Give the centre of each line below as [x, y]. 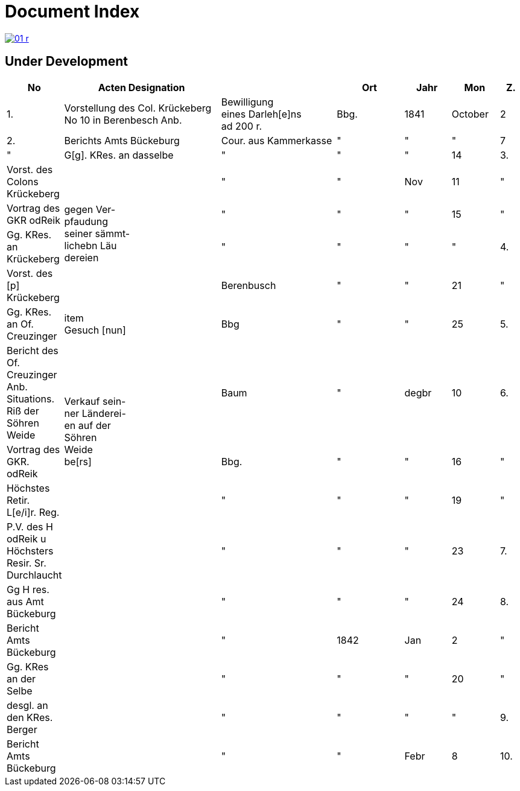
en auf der [87, 425]
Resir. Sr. [27, 563]
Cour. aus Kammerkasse [277, 140]
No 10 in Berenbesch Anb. [123, 120]
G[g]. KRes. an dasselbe [119, 155]
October [470, 114]
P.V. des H [30, 526]
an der [21, 678]
